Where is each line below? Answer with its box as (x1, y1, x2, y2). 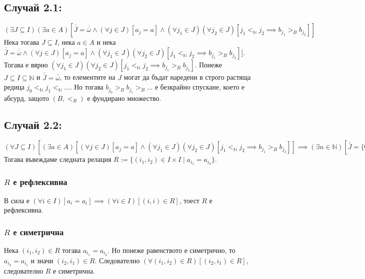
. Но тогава (70, 82, 104, 92)
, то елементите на (60, 72, 115, 82)
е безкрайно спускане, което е (155, 82, 245, 92)
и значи (31, 255, 53, 265)
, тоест (179, 195, 200, 205)
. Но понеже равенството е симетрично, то (108, 245, 236, 255)
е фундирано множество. (87, 93, 161, 103)
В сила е (4, 195, 30, 205)
